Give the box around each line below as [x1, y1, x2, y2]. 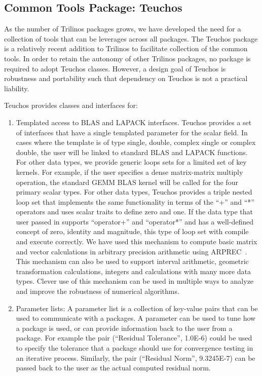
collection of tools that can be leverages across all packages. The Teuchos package [4, 33, 258, 44]
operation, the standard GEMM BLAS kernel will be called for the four [16, 176, 238, 187]
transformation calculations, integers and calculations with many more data [16, 266, 251, 276]
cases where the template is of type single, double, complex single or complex [16, 137, 256, 147]
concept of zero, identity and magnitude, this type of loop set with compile [16, 226, 249, 237]
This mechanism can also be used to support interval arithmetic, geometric [16, 256, 249, 267]
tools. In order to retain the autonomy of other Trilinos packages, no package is [4, 53, 251, 63]
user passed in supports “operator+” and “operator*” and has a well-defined [16, 216, 253, 227]
